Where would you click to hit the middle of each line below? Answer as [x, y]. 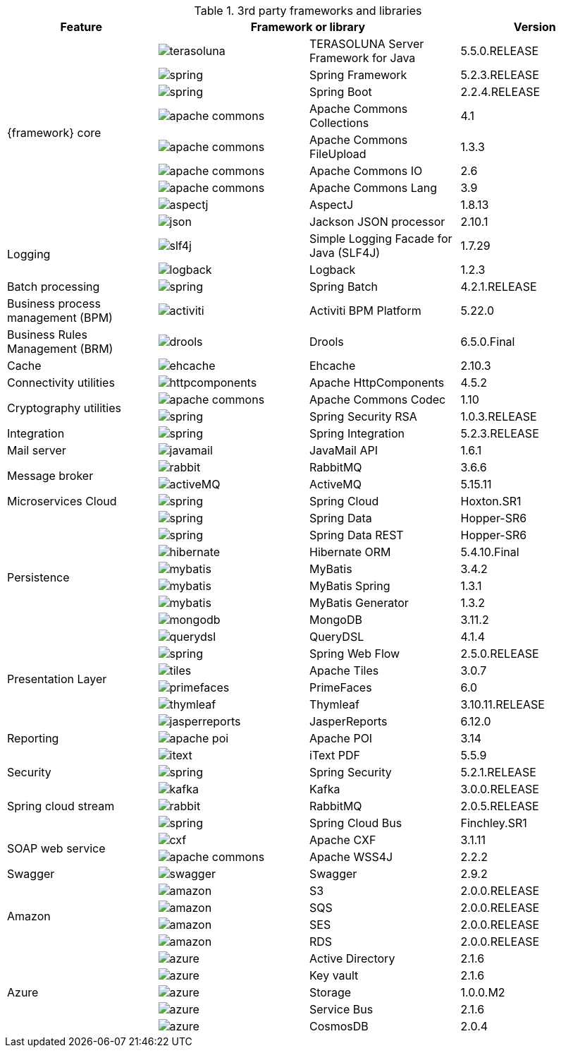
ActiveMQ [335, 484]
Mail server [37, 450]
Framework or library [308, 27]
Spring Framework [358, 75]
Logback [333, 270]
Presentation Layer [57, 679]
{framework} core [54, 133]
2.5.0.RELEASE [500, 654]
